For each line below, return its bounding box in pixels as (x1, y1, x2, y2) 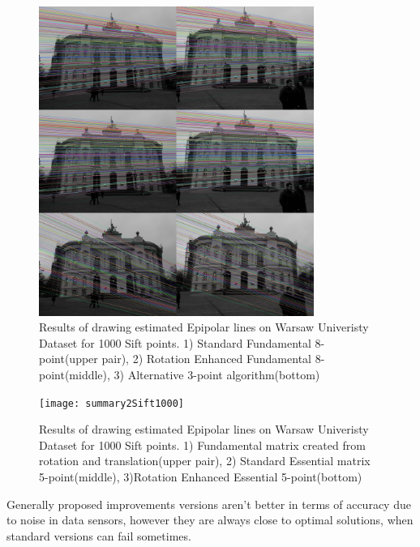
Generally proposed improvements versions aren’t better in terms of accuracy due (6, 495, 411, 512)
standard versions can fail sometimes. (6, 527, 191, 544)
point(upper (39, 350, 98, 367)
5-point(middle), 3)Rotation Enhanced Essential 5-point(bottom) (39, 468, 362, 485)
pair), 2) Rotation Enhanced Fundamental (101, 350, 311, 367)
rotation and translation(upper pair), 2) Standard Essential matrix (39, 452, 371, 469)
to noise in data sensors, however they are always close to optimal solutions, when (6, 511, 414, 528)
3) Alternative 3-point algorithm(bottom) (114, 366, 320, 383)
